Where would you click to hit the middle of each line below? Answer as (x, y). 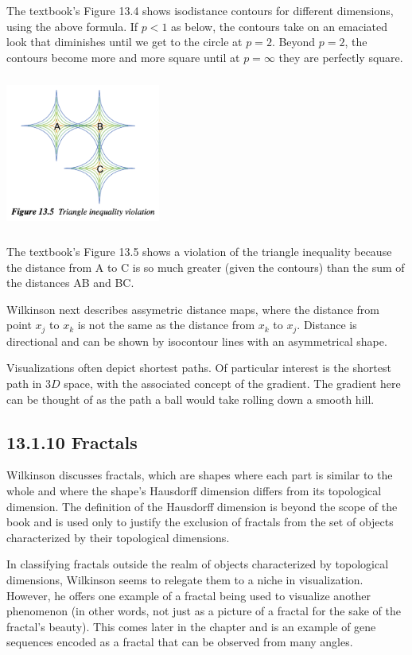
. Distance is (327, 325)
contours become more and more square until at (123, 57)
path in (24, 383)
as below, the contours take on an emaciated (280, 26)
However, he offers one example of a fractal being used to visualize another (189, 595)
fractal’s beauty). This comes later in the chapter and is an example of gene (191, 626)
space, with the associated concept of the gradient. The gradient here (232, 383)
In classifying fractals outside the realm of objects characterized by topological (198, 564)
